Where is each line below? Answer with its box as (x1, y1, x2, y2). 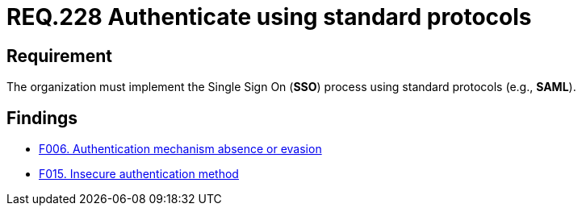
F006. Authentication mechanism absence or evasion (39, 142, 322, 156)
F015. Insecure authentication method (39, 167, 239, 181)
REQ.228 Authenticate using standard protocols (6, 3, 532, 31)
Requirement (6, 45, 113, 66)
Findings (6, 107, 78, 128)
